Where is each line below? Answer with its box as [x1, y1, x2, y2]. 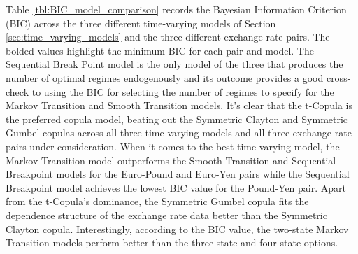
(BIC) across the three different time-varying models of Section [6, 15, 276, 30]
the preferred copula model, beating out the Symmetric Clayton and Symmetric [6, 111, 348, 126]
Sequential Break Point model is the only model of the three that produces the [6, 57, 343, 71]
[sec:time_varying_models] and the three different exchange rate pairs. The [6, 29, 330, 44]
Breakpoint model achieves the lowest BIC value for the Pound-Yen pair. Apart [6, 180, 346, 195]
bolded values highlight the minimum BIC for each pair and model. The [6, 43, 314, 57]
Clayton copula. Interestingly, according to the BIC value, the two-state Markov [6, 221, 349, 236]
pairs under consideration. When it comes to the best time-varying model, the [6, 139, 340, 153]
